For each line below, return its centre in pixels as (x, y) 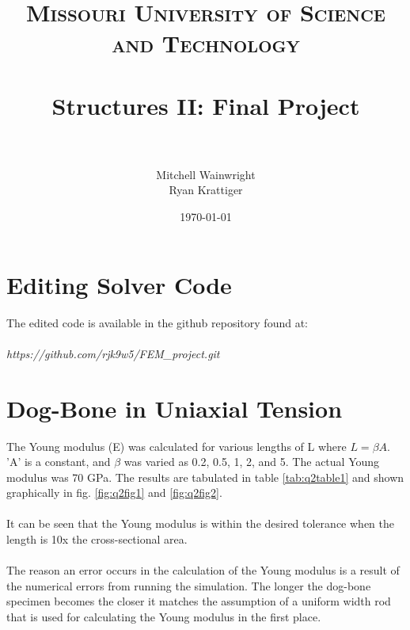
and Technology (206, 43)
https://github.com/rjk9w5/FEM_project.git (113, 353)
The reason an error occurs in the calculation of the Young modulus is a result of (203, 570)
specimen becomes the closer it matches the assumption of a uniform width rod (199, 601)
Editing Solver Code (119, 284)
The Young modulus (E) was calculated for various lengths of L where (177, 446)
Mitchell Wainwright (206, 174)
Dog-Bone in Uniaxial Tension (175, 408)
